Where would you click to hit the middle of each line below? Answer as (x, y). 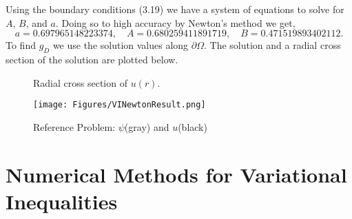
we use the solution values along (121, 45)
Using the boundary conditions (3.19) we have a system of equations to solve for (175, 9)
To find (21, 45)
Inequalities (62, 201)
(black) (193, 126)
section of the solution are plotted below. (92, 59)
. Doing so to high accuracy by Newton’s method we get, (175, 22)
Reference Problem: (74, 126)
